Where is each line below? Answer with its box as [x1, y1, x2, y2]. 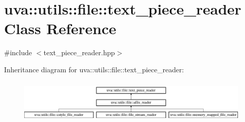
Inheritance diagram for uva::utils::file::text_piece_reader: [4, 64, 184, 74]
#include [4, 47, 32, 58]
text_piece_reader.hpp [43, 47, 115, 58]
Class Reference [4, 18, 116, 39]
